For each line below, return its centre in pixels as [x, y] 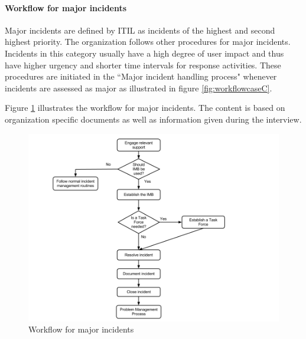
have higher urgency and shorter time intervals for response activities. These [143, 65]
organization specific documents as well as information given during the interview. [153, 119]
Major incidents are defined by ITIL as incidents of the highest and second [140, 30]
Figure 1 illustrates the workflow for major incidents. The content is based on [145, 108]
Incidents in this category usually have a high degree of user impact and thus [144, 53]
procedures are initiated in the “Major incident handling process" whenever [141, 76]
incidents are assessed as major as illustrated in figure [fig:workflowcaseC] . [139, 88]
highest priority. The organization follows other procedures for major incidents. [148, 42]
